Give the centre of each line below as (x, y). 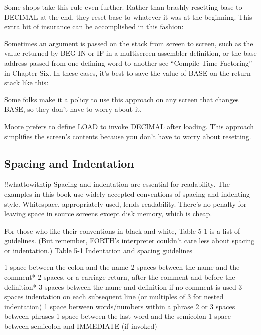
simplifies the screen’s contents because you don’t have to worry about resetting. (128, 136)
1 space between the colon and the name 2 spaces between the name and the (122, 267)
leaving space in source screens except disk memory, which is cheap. (108, 214)
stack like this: (26, 83)
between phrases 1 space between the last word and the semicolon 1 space (117, 316)
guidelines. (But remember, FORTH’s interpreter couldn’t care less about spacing (129, 240)
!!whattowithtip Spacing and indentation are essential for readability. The (117, 184)
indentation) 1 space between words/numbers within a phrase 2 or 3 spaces (120, 306)
